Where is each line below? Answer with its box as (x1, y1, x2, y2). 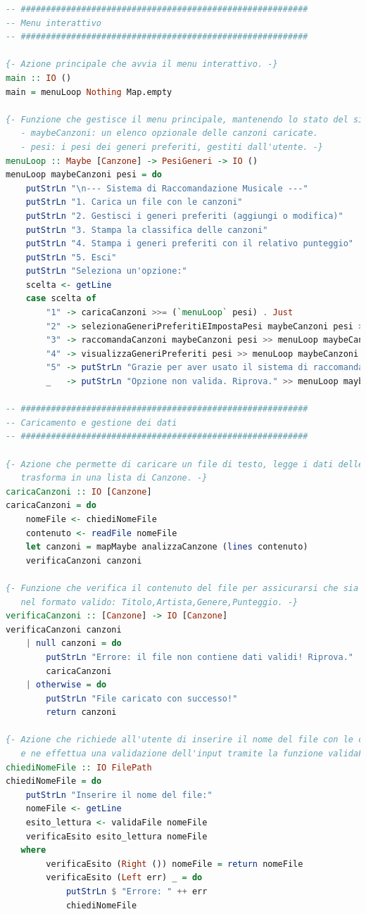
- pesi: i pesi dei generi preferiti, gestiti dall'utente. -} (20, 141, 324, 152)
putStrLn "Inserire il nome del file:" (25, 789, 213, 800)
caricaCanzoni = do (6, 500, 96, 511)
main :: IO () (6, 72, 72, 83)
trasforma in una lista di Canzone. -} (20, 473, 208, 483)
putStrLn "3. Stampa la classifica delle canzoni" (25, 224, 268, 235)
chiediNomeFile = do (6, 776, 102, 787)
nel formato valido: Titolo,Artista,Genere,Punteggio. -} (20, 597, 298, 607)
